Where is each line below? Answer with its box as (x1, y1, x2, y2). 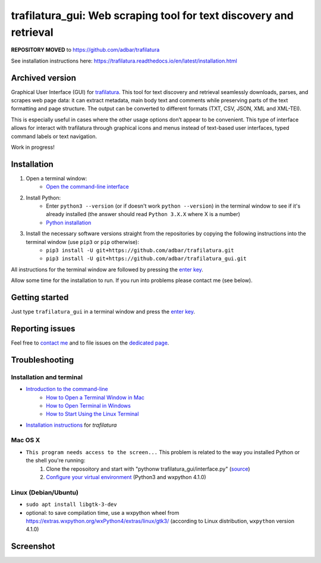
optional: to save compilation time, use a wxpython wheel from (26, 509, 180, 516)
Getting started (11, 292, 69, 302)
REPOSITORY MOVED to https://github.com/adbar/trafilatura (11, 46, 160, 54)
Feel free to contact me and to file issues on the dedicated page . (11, 339, 169, 346)
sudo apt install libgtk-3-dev (26, 501, 117, 508)
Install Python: (26, 194, 61, 201)
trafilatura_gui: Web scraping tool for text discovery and (11, 9, 294, 22)
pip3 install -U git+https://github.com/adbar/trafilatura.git (46, 247, 234, 254)
